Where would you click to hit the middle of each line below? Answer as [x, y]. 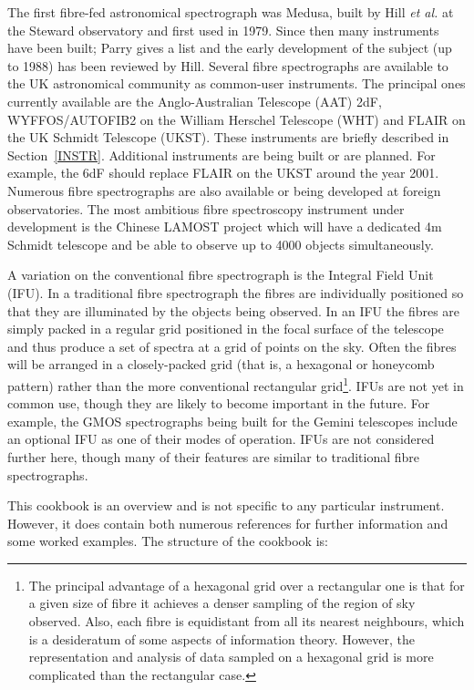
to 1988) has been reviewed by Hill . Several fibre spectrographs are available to [228, 65]
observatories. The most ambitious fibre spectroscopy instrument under [206, 208]
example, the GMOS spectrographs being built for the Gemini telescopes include [232, 421]
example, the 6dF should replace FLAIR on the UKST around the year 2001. [223, 173]
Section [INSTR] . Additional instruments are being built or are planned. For [222, 154]
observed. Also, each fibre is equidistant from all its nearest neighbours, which [247, 621]
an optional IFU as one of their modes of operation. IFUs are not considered [221, 439]
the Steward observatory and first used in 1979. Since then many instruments [223, 30]
